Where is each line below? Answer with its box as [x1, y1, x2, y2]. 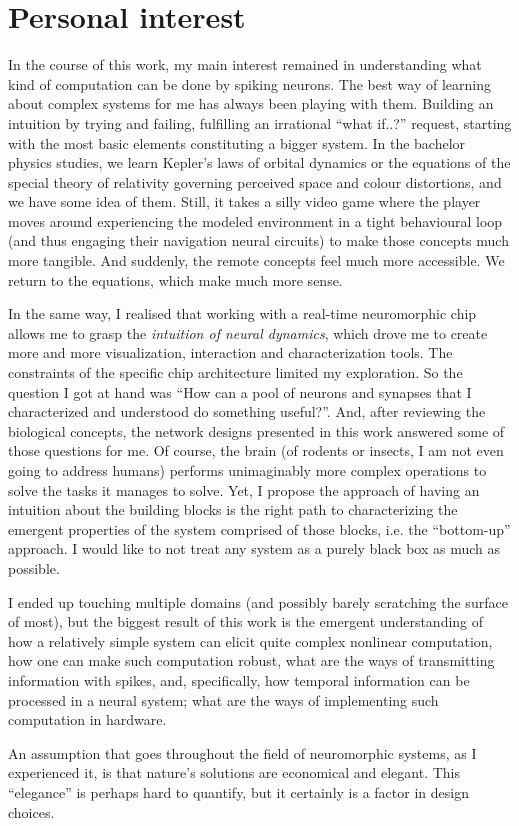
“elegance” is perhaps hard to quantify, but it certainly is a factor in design [8, 781, 469, 802]
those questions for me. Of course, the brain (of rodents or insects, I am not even [8, 440, 504, 461]
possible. [8, 557, 60, 578]
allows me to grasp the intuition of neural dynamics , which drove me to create [8, 322, 488, 343]
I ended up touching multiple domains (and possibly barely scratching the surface [8, 591, 508, 612]
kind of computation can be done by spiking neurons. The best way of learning [8, 73, 491, 94]
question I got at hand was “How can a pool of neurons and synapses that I [8, 381, 472, 402]
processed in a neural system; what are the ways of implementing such [8, 689, 439, 710]
